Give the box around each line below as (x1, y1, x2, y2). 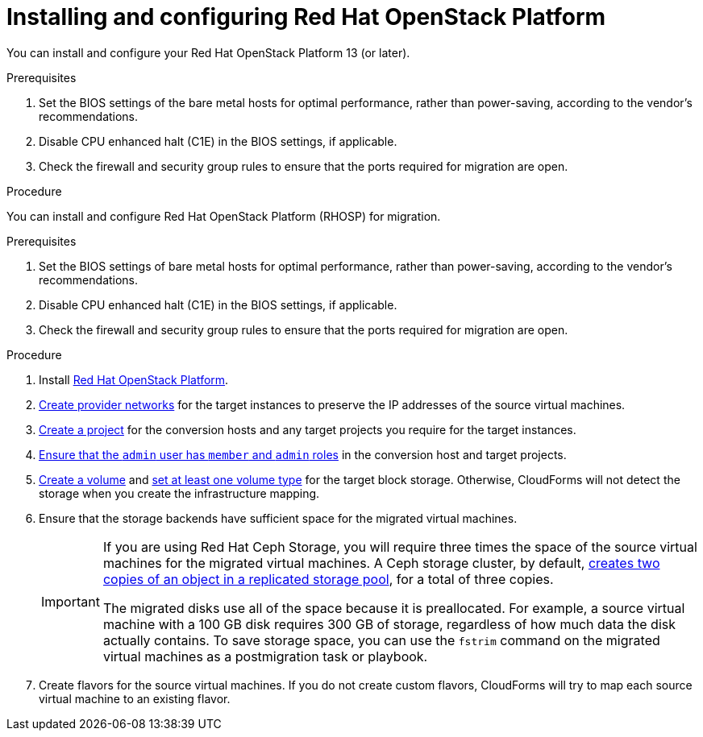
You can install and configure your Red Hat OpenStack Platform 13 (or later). (6, 45, 410, 60)
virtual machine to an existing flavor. (39, 691, 231, 706)
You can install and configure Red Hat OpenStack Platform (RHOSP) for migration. (6, 209, 441, 223)
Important (41, 593, 100, 610)
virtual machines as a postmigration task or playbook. (102, 648, 428, 665)
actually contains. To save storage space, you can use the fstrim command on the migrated (102, 631, 660, 648)
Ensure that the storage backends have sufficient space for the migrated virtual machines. (39, 511, 518, 525)
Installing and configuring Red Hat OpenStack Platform (6, 3, 606, 31)
